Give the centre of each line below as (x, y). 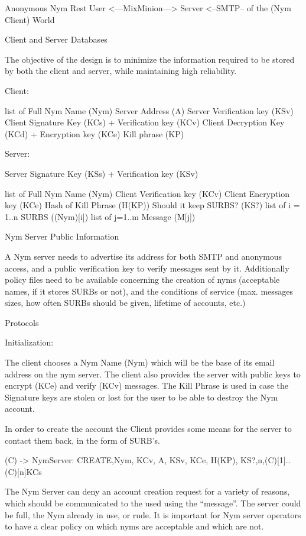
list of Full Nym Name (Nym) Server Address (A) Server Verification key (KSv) (149, 110)
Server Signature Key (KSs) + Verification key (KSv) (102, 173)
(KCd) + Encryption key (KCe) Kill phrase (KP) (95, 133)
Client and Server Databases (56, 39)
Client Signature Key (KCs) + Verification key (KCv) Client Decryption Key (145, 122)
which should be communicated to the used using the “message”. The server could (153, 503)
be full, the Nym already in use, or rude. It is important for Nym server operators (153, 514)
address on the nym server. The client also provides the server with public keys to (153, 374)
